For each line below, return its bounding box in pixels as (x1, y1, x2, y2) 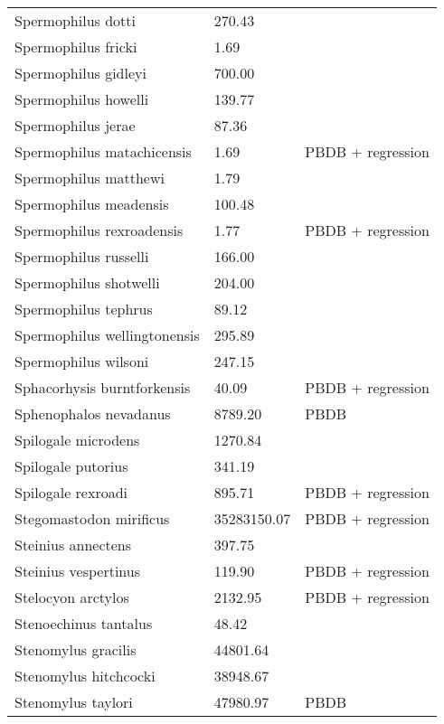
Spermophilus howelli (14, 89, 149, 109)
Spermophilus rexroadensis (14, 220, 184, 240)
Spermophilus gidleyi (14, 62, 146, 83)
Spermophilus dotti (14, 10, 136, 31)
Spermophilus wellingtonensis (14, 324, 200, 345)
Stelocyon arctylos (14, 587, 129, 607)
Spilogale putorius (14, 456, 128, 476)
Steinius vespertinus (14, 560, 140, 581)
